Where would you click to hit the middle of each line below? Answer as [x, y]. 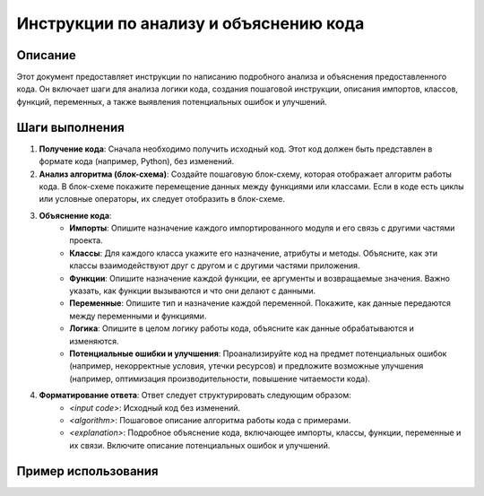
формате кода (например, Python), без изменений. [137, 161]
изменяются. [95, 341]
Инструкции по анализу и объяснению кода [190, 23]
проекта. [86, 240]
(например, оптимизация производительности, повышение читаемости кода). [220, 379]
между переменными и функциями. [138, 316]
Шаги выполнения [70, 127]
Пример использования [87, 471]
